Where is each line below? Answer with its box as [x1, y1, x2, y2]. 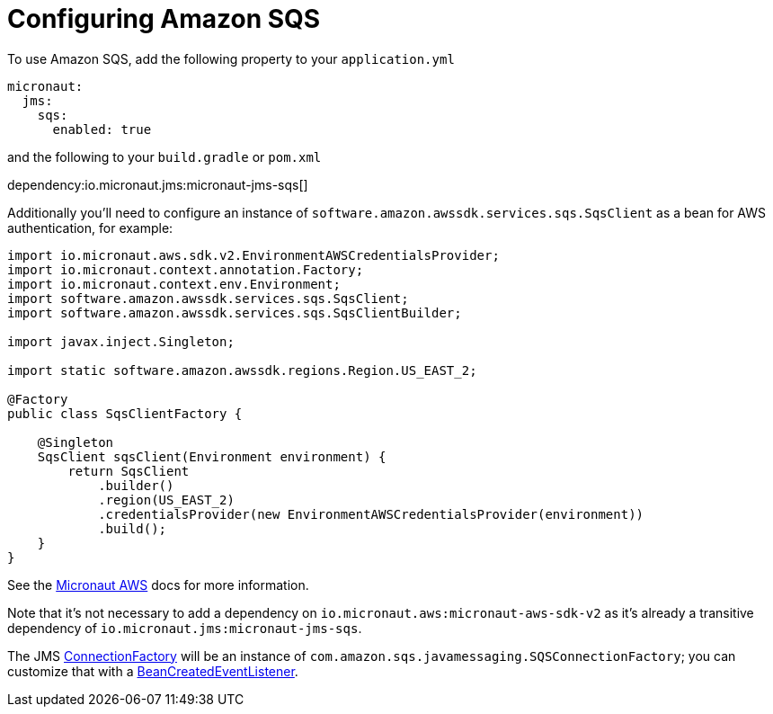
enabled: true [52, 121, 152, 137]
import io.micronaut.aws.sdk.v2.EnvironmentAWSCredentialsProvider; [7, 247, 500, 263]
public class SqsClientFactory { [7, 406, 243, 421]
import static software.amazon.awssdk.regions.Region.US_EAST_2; [7, 362, 477, 378]
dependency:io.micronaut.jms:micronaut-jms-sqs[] [7, 176, 308, 192]
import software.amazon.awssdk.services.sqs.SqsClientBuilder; [7, 305, 462, 320]
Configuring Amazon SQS [7, 4, 321, 34]
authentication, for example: [7, 219, 173, 236]
